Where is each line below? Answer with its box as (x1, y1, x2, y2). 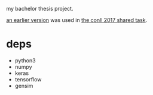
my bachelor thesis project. (6, 5, 74, 12)
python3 (14, 56, 36, 64)
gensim (14, 82, 33, 89)
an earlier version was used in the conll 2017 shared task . (6, 17, 148, 23)
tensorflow (14, 75, 42, 83)
